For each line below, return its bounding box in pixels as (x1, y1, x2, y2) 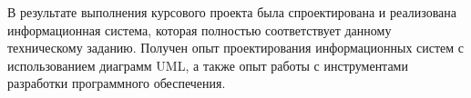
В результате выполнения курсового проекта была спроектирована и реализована (7, 3, 456, 21)
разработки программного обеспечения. (7, 73, 226, 93)
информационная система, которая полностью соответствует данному (7, 20, 392, 39)
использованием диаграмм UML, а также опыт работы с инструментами (7, 55, 408, 74)
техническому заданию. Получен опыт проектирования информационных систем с (7, 38, 465, 57)
